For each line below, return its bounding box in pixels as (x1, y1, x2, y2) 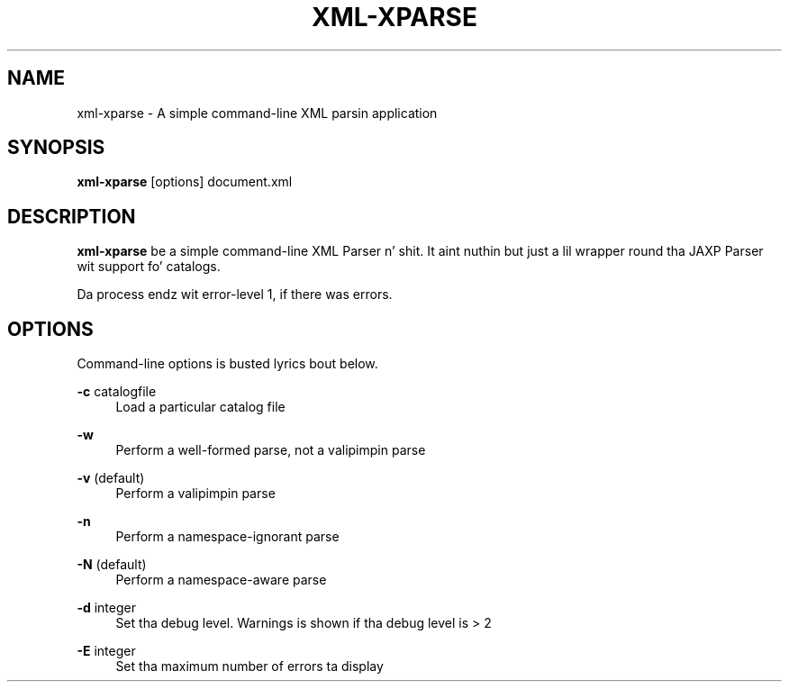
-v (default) (77, 470, 145, 486)
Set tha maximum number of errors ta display (115, 658, 384, 675)
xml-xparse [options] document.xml (77, 174, 293, 190)
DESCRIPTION (7, 204, 136, 228)
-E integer (77, 643, 136, 659)
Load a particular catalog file (115, 399, 286, 415)
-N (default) (77, 557, 147, 573)
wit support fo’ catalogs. (77, 258, 221, 275)
